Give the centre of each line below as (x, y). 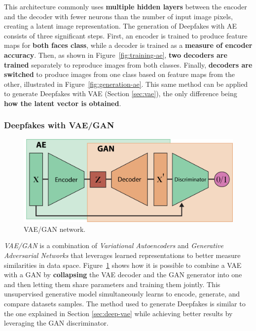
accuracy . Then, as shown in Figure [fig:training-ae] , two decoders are (116, 55)
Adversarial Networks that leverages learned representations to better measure (122, 255)
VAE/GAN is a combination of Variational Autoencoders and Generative (114, 245)
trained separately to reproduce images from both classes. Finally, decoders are (128, 64)
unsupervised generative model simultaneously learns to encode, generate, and (122, 294)
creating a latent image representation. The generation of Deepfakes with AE (121, 26)
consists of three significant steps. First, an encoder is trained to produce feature (126, 35)
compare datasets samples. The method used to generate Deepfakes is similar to (125, 304)
